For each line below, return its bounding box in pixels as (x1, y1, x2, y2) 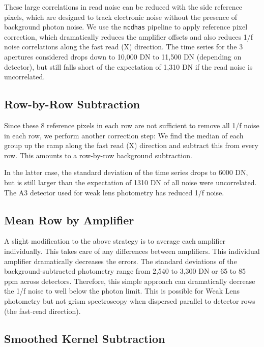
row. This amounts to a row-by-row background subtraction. (4, 150, 192, 160)
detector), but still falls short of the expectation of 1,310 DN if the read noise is (4, 61, 253, 72)
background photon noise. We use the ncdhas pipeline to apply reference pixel (4, 21, 248, 32)
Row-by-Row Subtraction (4, 96, 140, 112)
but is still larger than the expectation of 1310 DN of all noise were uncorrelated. (4, 177, 257, 187)
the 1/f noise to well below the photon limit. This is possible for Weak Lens (4, 285, 240, 296)
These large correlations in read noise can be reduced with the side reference (4, 2, 242, 12)
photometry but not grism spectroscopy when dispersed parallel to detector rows (4, 295, 255, 306)
